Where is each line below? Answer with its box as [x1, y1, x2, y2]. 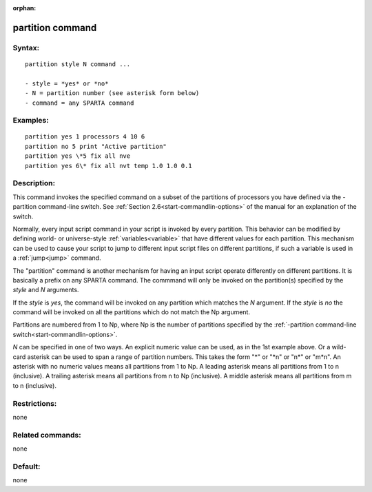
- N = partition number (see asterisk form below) [25, 90, 200, 97]
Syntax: [12, 43, 40, 52]
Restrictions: [12, 398, 57, 408]
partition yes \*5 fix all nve [25, 152, 131, 160]
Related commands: [12, 430, 82, 440]
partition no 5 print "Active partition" [25, 142, 167, 150]
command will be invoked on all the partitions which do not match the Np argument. [12, 308, 251, 316]
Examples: [12, 116, 49, 125]
